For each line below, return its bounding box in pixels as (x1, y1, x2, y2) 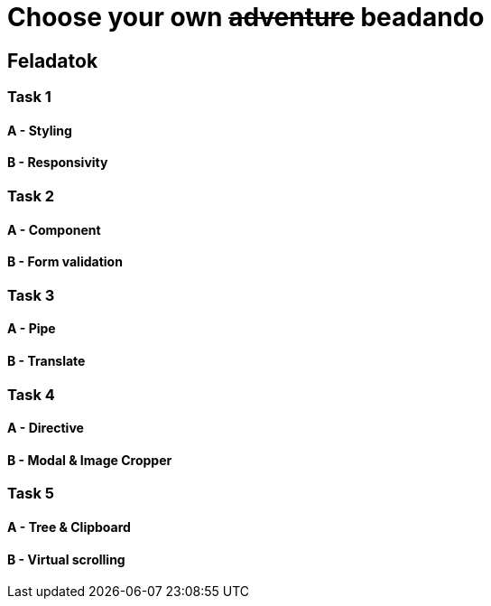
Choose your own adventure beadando (7, 2, 485, 33)
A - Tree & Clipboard (7, 519, 131, 536)
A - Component (7, 221, 101, 238)
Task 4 (7, 385, 55, 404)
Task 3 (7, 285, 55, 304)
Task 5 (7, 484, 54, 503)
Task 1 (7, 88, 51, 107)
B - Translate (7, 353, 86, 369)
